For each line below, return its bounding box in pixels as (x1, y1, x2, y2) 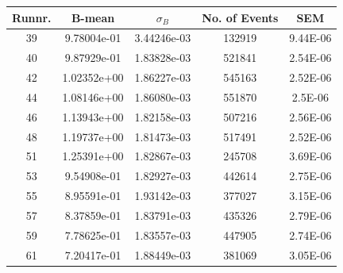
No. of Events (202, 9, 279, 25)
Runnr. (12, 9, 52, 25)
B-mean (71, 9, 115, 25)
